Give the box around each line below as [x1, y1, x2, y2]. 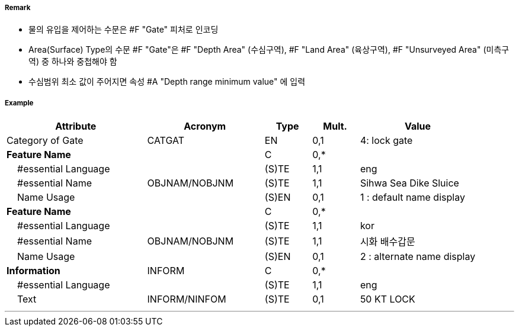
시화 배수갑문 [360, 236, 415, 248]
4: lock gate [360, 134, 413, 147]
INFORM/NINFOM [147, 293, 226, 306]
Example [5, 98, 34, 107]
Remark [5, 4, 31, 12]
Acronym [184, 120, 226, 133]
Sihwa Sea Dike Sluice [360, 177, 459, 189]
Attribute [55, 120, 97, 133]
